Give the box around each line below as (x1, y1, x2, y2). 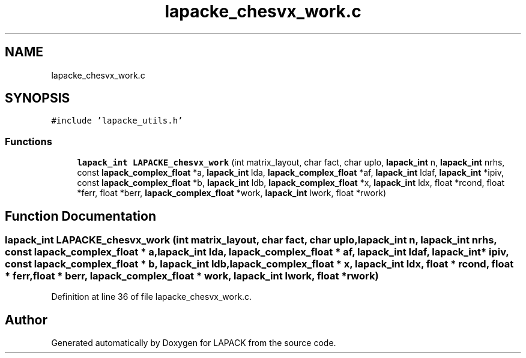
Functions (5, 135, 52, 148)
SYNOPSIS (5, 91, 70, 106)
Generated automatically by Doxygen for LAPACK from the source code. (51, 338, 336, 348)
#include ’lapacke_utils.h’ (51, 116, 183, 126)
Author (5, 312, 47, 327)
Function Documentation (5, 208, 156, 224)
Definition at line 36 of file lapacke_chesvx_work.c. (51, 291, 252, 302)
